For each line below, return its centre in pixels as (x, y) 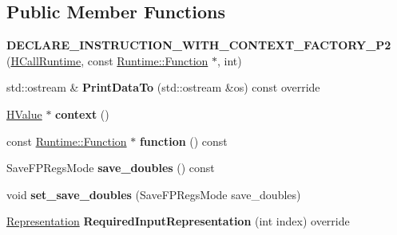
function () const (183, 141)
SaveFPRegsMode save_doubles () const (111, 168)
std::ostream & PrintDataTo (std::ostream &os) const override (163, 87)
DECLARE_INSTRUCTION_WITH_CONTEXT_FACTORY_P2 (199, 45)
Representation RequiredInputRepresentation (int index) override (178, 221)
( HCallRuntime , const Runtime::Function (107, 60)
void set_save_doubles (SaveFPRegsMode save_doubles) (154, 194)
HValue (24, 114)
